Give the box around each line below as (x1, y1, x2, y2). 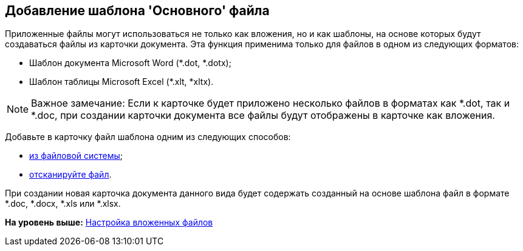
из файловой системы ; (29, 150, 123, 161)
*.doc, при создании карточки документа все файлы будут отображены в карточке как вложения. (31, 109, 495, 122)
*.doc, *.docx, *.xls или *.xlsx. (5, 198, 121, 209)
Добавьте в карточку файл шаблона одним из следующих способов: (5, 132, 291, 142)
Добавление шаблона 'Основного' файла (5, 3, 270, 18)
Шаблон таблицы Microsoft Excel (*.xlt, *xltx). (29, 76, 214, 87)
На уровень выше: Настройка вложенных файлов (5, 217, 213, 228)
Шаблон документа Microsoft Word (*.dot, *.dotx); (29, 58, 231, 69)
